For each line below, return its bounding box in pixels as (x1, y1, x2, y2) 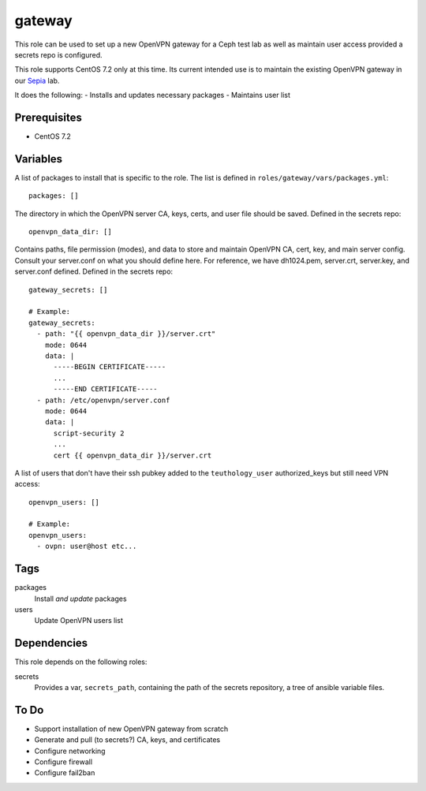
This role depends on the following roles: (14, 657, 148, 666)
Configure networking (34, 746, 106, 756)
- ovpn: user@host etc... (36, 542, 137, 551)
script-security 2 (53, 428, 125, 438)
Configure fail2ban (34, 768, 95, 778)
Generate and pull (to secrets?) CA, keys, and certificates (34, 735, 221, 744)
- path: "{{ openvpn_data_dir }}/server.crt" (36, 330, 216, 338)
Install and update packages (34, 594, 127, 603)
